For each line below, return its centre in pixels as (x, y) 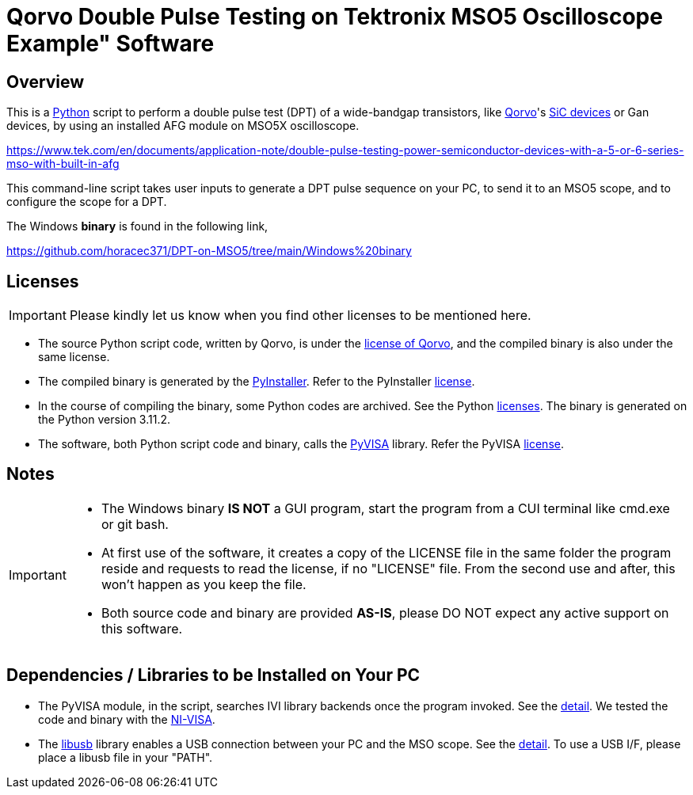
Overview (46, 82)
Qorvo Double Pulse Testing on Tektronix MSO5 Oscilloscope (335, 17)
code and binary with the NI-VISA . (127, 719)
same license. (74, 357)
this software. (142, 628)
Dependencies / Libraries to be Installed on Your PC (213, 675)
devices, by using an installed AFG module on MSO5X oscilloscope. (183, 126)
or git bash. (135, 524)
